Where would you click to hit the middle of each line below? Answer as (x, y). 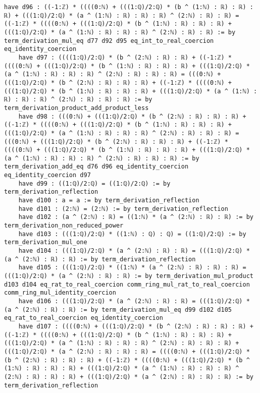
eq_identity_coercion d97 (47, 175)
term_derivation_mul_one (46, 242)
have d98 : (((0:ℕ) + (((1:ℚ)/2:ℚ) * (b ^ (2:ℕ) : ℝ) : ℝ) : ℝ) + (132, 116)
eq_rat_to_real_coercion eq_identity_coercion (84, 318)
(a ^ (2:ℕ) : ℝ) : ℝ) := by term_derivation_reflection (100, 259)
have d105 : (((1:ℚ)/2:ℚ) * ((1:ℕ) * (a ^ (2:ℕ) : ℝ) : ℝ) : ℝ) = (132, 268)
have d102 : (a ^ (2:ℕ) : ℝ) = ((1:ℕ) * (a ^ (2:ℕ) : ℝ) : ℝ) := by (136, 217)
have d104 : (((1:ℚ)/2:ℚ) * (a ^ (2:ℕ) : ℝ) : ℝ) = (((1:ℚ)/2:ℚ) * (134, 251)
